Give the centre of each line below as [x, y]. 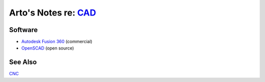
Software [23, 30]
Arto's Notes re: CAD [53, 13]
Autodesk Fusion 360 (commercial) [57, 42]
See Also [23, 62]
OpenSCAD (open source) [48, 48]
